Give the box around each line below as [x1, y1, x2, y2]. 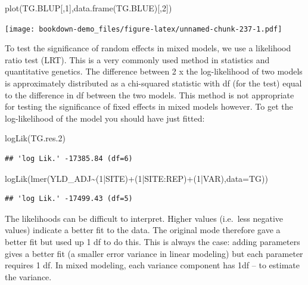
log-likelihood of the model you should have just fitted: [5, 111, 205, 124]
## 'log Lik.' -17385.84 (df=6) [5, 154, 133, 163]
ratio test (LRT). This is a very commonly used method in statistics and [5, 53, 270, 66]
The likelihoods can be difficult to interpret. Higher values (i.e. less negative [5, 212, 284, 224]
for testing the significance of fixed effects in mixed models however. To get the [5, 100, 293, 113]
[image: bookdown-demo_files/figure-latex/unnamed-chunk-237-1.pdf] [5, 24, 282, 33]
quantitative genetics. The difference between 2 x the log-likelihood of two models [5, 65, 303, 78]
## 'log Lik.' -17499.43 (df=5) [5, 194, 133, 203]
